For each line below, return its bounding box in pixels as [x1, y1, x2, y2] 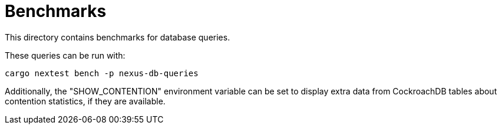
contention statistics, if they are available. [5, 96, 166, 106]
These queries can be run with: [5, 50, 125, 60]
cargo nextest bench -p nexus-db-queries [5, 68, 199, 78]
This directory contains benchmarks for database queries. [5, 32, 230, 42]
